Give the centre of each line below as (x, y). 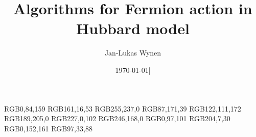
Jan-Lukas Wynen (133, 53)
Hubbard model (133, 28)
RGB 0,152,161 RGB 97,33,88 (48, 128)
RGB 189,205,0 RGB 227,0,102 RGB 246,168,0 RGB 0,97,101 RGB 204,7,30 (117, 118)
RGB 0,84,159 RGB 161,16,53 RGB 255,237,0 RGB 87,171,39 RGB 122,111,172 (123, 108)
